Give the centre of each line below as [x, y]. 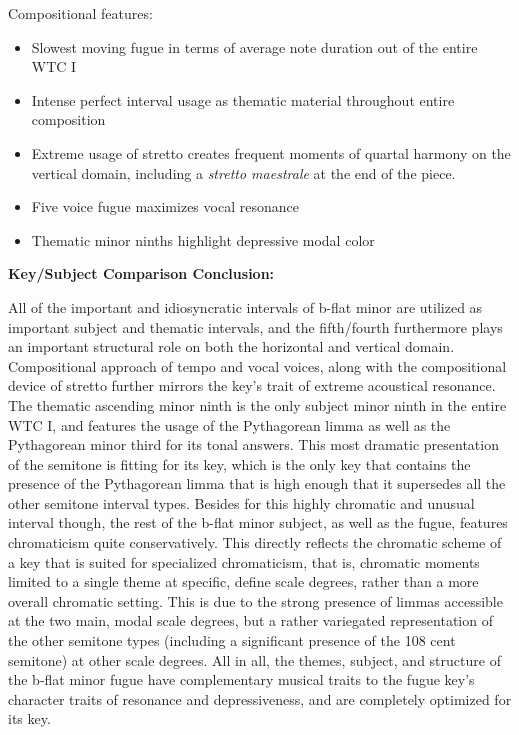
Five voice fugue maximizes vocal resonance [165, 206]
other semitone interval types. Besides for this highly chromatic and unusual [241, 502]
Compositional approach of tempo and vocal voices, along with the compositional [257, 365]
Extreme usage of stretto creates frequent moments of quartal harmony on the [271, 152]
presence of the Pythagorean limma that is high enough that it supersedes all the [257, 483]
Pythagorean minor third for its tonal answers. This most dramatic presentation [253, 444]
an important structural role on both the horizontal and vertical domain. [231, 346]
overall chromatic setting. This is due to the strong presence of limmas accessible [255, 600]
